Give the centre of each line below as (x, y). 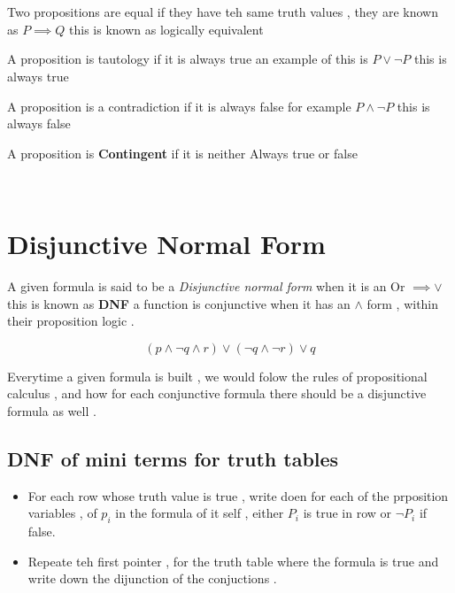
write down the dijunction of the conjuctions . (152, 578)
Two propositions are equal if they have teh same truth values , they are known (223, 12)
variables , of (62, 513)
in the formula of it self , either (200, 513)
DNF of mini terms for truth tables (173, 459)
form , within (403, 303)
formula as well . (52, 411)
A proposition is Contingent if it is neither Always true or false (182, 153)
